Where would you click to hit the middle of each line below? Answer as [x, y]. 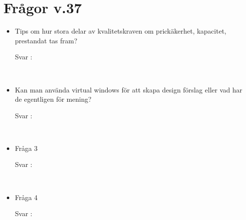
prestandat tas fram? [46, 40]
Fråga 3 [26, 148]
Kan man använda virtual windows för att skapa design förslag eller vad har [129, 89]
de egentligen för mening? [53, 99]
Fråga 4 [26, 197]
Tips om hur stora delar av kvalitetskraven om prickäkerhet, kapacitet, [121, 31]
